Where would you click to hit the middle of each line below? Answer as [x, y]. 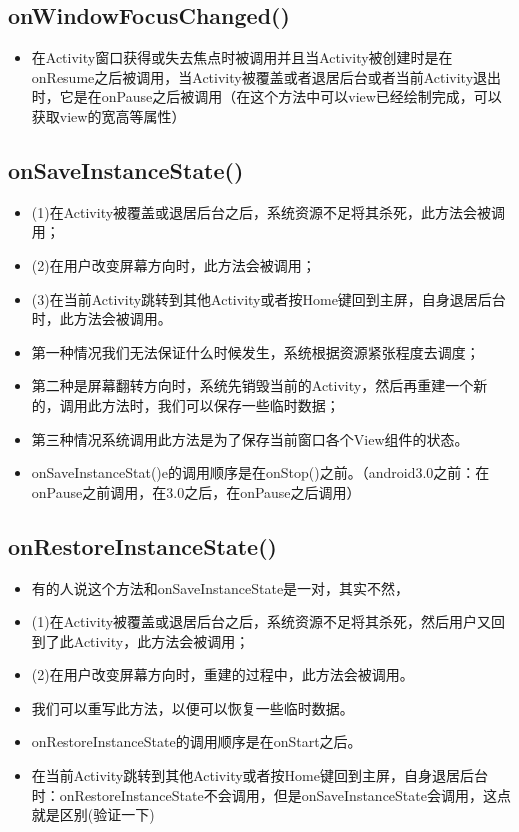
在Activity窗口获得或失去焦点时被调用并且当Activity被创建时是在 [242, 57]
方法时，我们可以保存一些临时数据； [220, 404]
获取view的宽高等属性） [108, 115]
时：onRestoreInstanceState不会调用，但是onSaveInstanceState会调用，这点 [271, 794]
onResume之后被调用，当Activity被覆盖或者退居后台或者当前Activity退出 [266, 76]
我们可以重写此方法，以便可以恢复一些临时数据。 [192, 707]
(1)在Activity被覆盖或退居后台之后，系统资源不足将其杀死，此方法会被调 [268, 211]
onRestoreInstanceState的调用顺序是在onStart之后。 [196, 741]
